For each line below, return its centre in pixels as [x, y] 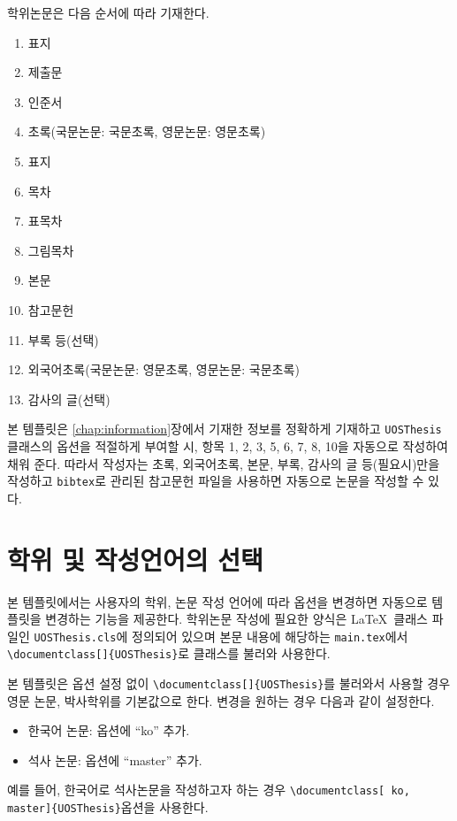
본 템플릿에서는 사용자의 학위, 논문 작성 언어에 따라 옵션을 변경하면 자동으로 [217, 601]
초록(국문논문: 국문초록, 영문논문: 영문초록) [147, 131]
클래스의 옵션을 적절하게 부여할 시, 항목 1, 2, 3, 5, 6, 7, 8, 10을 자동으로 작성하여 [228, 445]
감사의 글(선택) [69, 399]
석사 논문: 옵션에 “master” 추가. [115, 760]
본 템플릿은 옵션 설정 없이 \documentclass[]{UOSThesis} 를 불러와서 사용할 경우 [229, 683]
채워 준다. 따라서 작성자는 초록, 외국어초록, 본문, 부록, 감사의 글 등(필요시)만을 [224, 463]
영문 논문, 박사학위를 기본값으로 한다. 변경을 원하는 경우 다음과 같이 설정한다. [221, 700]
